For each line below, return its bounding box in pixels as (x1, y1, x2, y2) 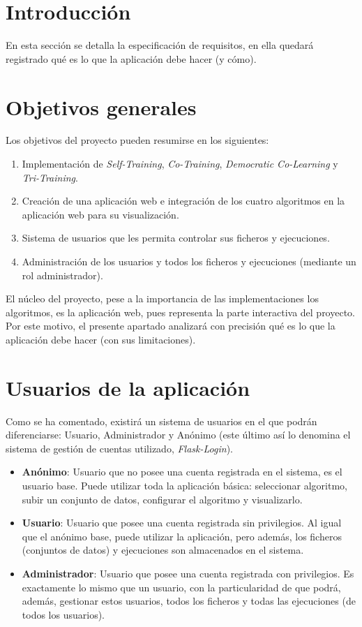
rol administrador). (22, 267, 103, 282)
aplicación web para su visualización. (22, 207, 179, 221)
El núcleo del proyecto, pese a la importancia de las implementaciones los (6, 291, 319, 306)
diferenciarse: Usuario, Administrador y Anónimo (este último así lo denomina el (6, 427, 351, 442)
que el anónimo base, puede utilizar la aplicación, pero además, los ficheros (22, 529, 342, 543)
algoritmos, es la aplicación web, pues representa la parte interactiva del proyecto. (6, 304, 356, 319)
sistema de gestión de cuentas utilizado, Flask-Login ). (6, 441, 233, 455)
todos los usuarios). (22, 607, 105, 621)
